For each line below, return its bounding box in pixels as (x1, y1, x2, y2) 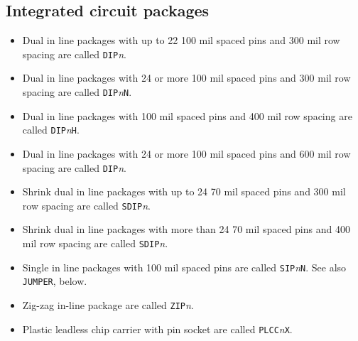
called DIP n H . (22, 122, 80, 137)
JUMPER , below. (22, 274, 87, 288)
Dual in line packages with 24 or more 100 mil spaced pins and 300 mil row (22, 70, 351, 85)
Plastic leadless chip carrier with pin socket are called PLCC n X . (22, 321, 293, 336)
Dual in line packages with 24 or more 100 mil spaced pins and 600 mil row (22, 146, 351, 161)
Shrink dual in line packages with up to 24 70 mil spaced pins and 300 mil (22, 184, 346, 199)
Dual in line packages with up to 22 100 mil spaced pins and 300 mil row (22, 33, 340, 48)
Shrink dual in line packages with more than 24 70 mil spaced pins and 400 (22, 222, 350, 237)
